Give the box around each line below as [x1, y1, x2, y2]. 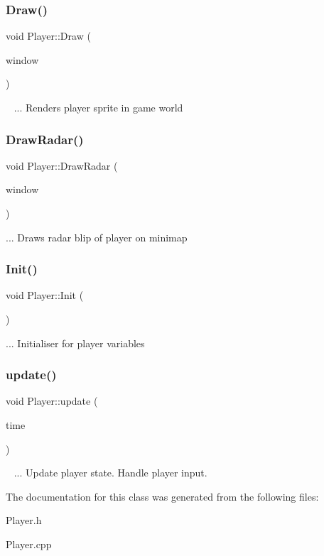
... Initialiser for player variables [6, 335, 145, 350]
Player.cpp [6, 536, 52, 551]
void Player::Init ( [6, 288, 84, 302]
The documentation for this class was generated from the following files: [6, 489, 319, 503]
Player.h [6, 513, 42, 528]
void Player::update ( [6, 393, 98, 408]
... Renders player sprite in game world [13, 100, 183, 114]
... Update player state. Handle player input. [13, 465, 207, 480]
